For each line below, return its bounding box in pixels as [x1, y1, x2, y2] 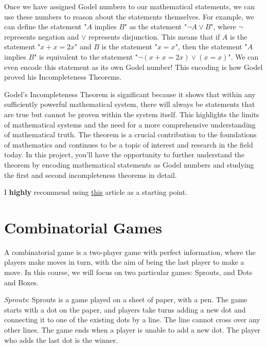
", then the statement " [175, 41, 247, 52]
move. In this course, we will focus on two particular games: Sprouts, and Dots [4, 267, 253, 277]
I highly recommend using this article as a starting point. [4, 187, 188, 197]
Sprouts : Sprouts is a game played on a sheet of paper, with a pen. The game [4, 294, 247, 305]
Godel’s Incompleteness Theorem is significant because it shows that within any [4, 88, 256, 99]
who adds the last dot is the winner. [4, 334, 118, 345]
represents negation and [4, 31, 79, 42]
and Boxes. [4, 277, 39, 287]
